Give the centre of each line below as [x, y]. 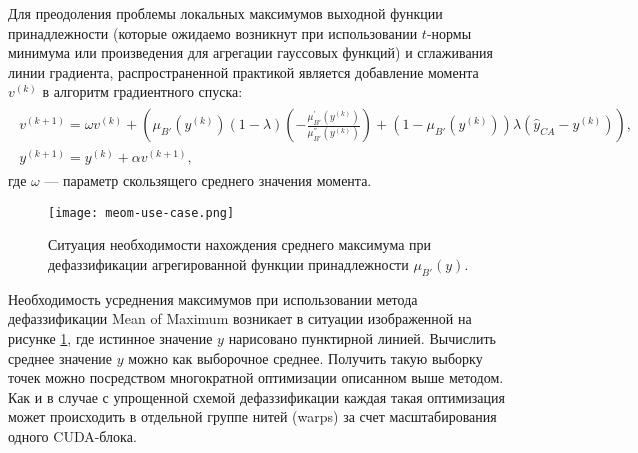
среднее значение [60, 357]
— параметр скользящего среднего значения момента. [208, 180]
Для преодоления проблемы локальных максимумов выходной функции [225, 13]
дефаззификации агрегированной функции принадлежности [228, 263]
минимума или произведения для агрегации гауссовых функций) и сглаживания [251, 52]
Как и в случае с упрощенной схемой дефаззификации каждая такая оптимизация [256, 396]
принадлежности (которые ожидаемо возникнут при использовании [213, 32]
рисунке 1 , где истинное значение [110, 337]
